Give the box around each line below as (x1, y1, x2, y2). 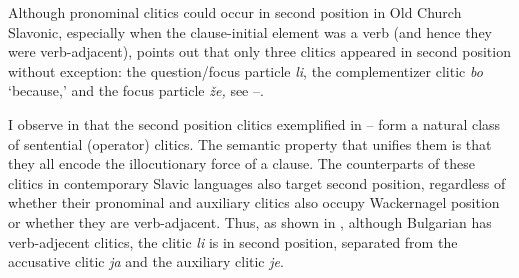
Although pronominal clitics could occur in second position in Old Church (8, 2, 462, 22)
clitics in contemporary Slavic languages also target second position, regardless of (8, 172, 506, 193)
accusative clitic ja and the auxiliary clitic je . (8, 251, 284, 272)
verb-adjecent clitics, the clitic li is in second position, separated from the (8, 231, 458, 252)
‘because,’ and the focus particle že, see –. (8, 80, 264, 101)
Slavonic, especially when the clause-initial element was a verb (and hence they (8, 21, 493, 42)
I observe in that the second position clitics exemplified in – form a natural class (8, 113, 501, 134)
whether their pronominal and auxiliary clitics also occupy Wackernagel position (8, 192, 500, 213)
